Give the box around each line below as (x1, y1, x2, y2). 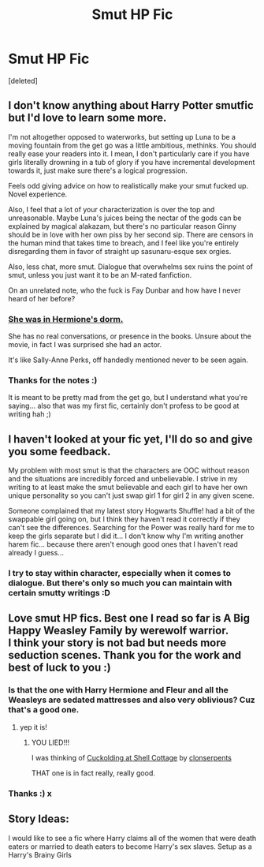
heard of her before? (8, 293, 76, 303)
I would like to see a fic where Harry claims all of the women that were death (8, 833, 257, 843)
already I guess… (8, 548, 65, 558)
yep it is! (19, 722, 47, 731)
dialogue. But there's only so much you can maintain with (8, 577, 232, 589)
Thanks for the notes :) (8, 375, 98, 386)
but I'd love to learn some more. (8, 111, 167, 125)
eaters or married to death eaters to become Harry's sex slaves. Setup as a (8, 842, 252, 851)
